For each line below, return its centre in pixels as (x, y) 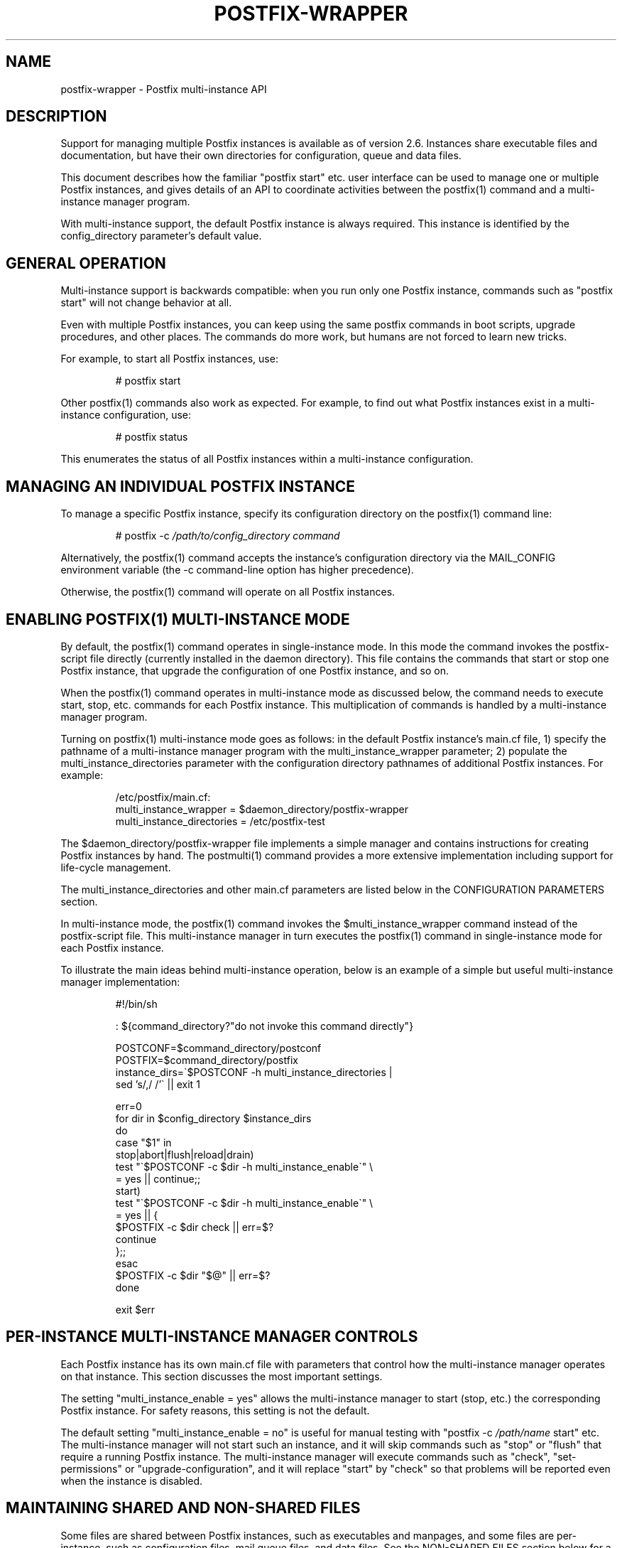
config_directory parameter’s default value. (161, 236)
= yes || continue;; (158, 1178)
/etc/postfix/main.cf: (163, 797)
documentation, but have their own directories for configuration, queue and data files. (261, 156)
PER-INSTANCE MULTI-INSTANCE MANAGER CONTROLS (212, 1337)
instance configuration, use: (126, 415)
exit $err (135, 1309)
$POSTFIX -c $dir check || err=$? (195, 1227)
